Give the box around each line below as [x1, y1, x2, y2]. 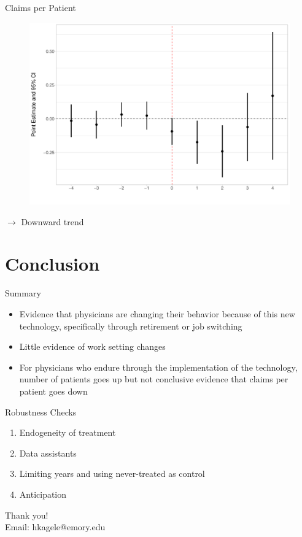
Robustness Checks [5, 405, 77, 418]
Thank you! [5, 508, 48, 521]
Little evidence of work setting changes [19, 340, 166, 353]
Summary [5, 287, 41, 299]
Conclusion [5, 251, 100, 276]
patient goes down [19, 384, 88, 397]
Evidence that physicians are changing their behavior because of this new [19, 307, 295, 320]
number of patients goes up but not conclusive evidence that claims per [19, 373, 288, 385]
